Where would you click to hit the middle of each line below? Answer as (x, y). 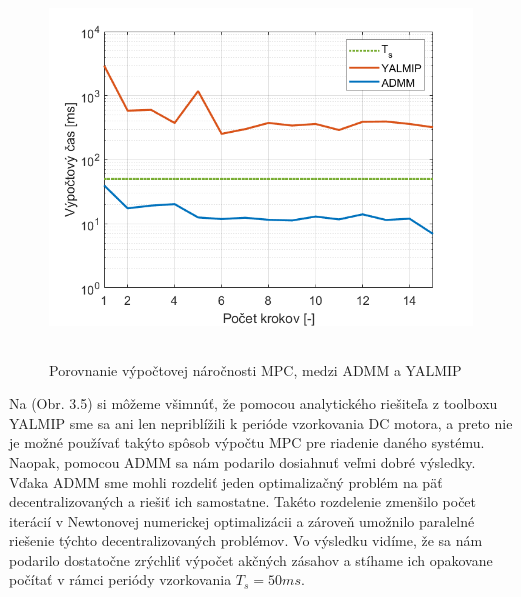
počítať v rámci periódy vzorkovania (120, 579)
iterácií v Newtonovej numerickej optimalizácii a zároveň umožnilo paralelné (242, 520)
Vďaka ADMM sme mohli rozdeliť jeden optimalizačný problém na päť (226, 481)
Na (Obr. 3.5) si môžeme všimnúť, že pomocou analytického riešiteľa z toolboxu (253, 403)
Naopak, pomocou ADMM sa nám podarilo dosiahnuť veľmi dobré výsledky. (242, 461)
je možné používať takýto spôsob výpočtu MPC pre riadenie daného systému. (247, 442)
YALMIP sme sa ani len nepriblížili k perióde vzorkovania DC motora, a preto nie (261, 422)
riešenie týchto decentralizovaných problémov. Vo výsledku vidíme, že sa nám (246, 540)
